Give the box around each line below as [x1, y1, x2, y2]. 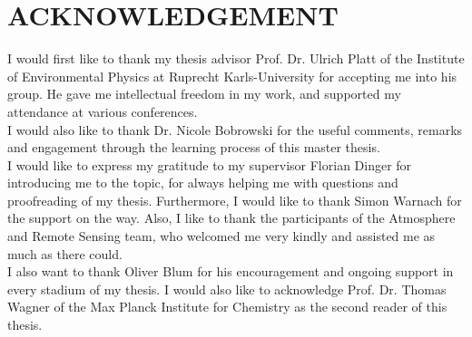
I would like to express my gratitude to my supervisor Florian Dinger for [7, 155, 412, 174]
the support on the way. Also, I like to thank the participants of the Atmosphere [7, 208, 456, 227]
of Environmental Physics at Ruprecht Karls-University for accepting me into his [7, 66, 457, 85]
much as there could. [7, 244, 123, 263]
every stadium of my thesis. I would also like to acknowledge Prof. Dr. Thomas [7, 279, 447, 298]
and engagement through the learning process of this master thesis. [7, 138, 380, 157]
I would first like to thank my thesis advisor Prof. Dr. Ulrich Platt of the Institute [7, 49, 465, 68]
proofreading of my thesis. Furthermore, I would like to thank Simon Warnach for [7, 190, 462, 209]
